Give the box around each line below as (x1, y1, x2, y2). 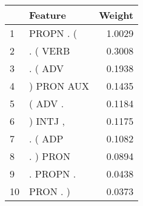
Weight (99, 8, 134, 22)
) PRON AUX (29, 79, 90, 93)
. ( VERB (29, 44, 70, 58)
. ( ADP (29, 131, 64, 145)
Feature (29, 8, 66, 22)
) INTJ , (29, 114, 65, 128)
